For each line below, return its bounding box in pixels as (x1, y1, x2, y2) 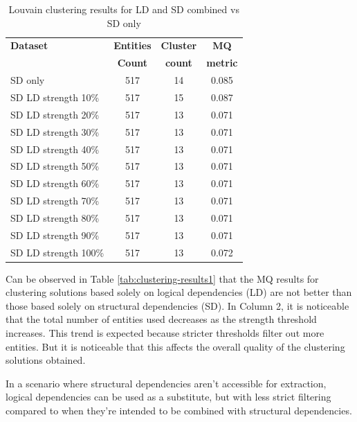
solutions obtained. (6, 353, 86, 367)
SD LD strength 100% (10, 245, 104, 259)
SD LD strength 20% (10, 107, 100, 121)
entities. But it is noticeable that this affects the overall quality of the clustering (6, 339, 345, 353)
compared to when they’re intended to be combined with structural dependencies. (6, 403, 352, 417)
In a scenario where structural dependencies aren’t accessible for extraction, (6, 376, 327, 390)
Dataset (10, 38, 48, 53)
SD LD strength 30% (10, 124, 100, 139)
